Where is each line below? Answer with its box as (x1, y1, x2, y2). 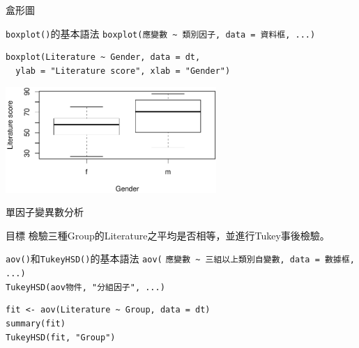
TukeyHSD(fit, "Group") (6, 332, 116, 342)
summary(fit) (6, 318, 66, 329)
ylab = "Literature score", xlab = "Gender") (15, 65, 231, 76)
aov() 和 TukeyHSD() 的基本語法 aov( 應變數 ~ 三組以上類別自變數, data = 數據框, (6, 251, 355, 266)
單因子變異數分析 (6, 205, 84, 219)
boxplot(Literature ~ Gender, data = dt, (6, 52, 201, 63)
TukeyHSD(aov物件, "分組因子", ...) (6, 282, 165, 292)
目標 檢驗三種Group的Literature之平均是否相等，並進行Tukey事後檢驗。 (6, 228, 330, 242)
